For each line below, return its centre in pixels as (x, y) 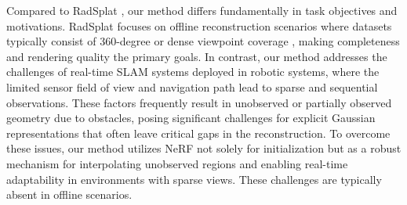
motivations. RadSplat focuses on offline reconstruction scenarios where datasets (199, 25)
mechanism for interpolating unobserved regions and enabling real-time (177, 163)
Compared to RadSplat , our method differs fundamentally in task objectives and (202, 10)
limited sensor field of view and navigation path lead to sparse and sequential (192, 86)
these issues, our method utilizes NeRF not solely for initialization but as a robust (204, 148)
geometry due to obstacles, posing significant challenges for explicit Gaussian (191, 118)
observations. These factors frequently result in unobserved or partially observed (199, 102)
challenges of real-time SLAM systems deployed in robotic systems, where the (193, 72)
